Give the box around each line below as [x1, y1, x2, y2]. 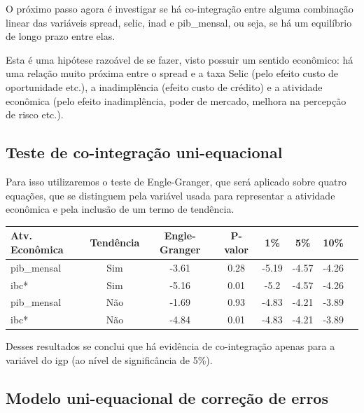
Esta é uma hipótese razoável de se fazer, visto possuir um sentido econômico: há [6, 52, 353, 66]
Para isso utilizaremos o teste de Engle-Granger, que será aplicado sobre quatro [6, 174, 346, 188]
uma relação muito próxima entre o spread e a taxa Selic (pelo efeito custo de [6, 66, 339, 80]
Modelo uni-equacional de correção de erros [6, 386, 328, 408]
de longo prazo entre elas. [6, 29, 115, 43]
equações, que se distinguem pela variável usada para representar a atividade [6, 188, 335, 202]
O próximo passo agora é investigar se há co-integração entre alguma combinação [6, 1, 353, 15]
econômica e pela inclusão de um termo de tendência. [6, 202, 234, 216]
